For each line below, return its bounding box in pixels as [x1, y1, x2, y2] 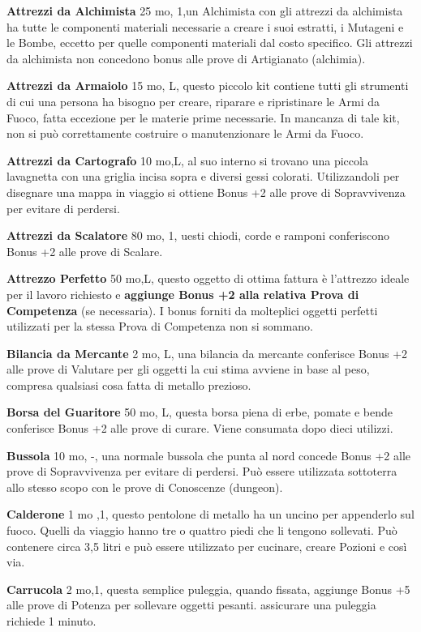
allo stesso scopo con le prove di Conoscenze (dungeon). [6, 478, 283, 495]
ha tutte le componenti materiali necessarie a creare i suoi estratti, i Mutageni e [6, 18, 404, 35]
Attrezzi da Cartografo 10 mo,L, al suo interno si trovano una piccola [6, 152, 368, 169]
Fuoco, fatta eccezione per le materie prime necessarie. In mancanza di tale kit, [6, 109, 400, 126]
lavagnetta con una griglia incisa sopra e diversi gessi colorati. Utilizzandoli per [6, 168, 400, 185]
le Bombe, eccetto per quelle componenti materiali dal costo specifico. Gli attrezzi [6, 34, 413, 51]
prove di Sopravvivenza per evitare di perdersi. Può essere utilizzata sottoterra [6, 463, 397, 480]
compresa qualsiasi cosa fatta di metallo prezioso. [6, 376, 251, 393]
